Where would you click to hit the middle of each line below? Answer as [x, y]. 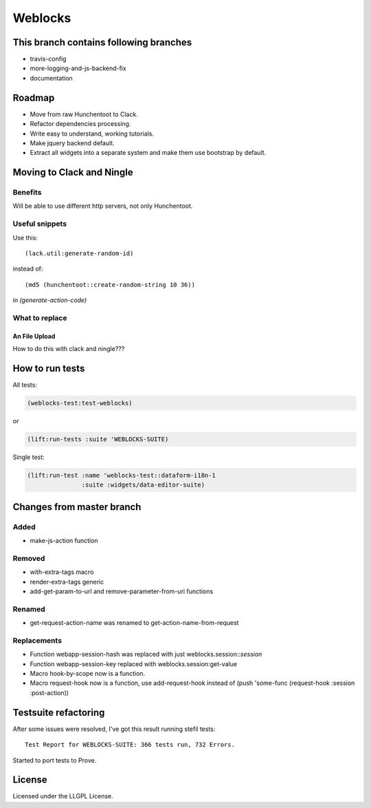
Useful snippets [40, 224]
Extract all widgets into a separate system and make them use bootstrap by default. [148, 153]
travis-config [48, 59]
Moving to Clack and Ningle [73, 172]
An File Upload [34, 336]
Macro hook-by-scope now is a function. [88, 674]
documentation [52, 78]
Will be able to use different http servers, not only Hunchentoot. [103, 206]
